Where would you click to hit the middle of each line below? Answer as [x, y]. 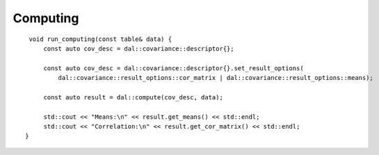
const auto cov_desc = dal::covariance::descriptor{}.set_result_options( [174, 68]
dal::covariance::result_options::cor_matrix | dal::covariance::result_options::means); [216, 78]
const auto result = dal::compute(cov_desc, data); [134, 97]
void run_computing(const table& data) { [100, 39]
